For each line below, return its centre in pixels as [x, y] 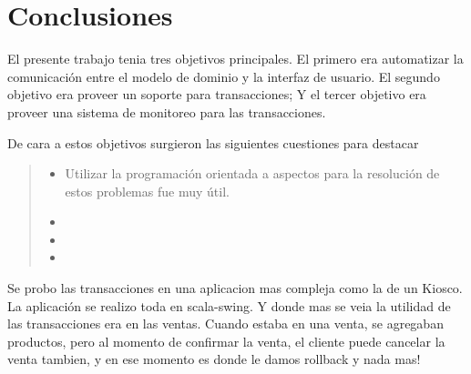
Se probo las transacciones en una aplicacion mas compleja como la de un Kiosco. [235, 288]
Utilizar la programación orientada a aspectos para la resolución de [252, 173]
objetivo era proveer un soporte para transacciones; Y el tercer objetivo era [217, 94]
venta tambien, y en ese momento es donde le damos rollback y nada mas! [214, 359]
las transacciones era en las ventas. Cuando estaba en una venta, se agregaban [225, 323]
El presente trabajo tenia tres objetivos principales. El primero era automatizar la [235, 59]
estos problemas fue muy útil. [147, 191]
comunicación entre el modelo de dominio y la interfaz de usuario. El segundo [224, 76]
